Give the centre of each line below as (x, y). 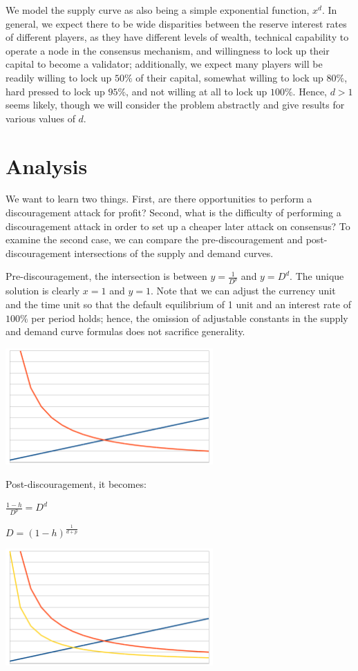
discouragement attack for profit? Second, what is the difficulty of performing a (173, 212)
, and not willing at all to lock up (197, 91)
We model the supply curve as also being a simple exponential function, (158, 10)
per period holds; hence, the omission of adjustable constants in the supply (190, 318)
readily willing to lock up (59, 77)
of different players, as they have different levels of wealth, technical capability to (177, 37)
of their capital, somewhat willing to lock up (229, 77)
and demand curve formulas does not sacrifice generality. (125, 331)
